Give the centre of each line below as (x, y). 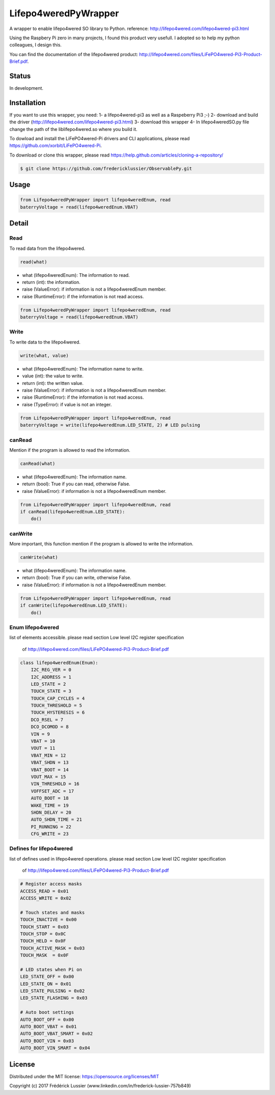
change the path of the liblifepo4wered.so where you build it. (73, 129)
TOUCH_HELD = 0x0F (43, 941)
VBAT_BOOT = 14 (50, 770)
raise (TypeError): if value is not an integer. (67, 404)
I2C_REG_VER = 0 (51, 670)
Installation (28, 103)
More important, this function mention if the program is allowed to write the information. (101, 544)
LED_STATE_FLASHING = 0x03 (54, 998)
